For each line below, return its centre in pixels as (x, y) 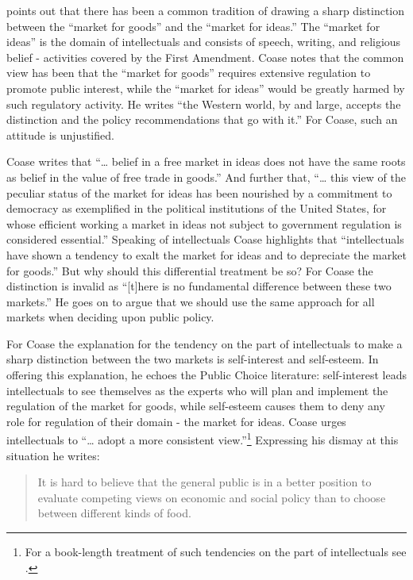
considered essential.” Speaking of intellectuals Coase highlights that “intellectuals (205, 239)
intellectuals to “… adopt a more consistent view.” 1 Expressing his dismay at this (203, 439)
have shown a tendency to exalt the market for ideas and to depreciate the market (206, 254)
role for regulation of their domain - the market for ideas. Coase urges (176, 421)
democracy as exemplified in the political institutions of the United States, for (197, 208)
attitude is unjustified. (60, 134)
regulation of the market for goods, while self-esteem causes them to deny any (196, 406)
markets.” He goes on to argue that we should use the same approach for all (191, 301)
